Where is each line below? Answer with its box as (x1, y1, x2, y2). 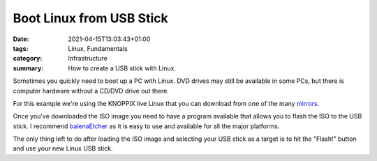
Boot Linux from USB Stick (13, 10, 169, 26)
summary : (13, 63, 44, 72)
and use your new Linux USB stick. (13, 144, 113, 153)
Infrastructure (68, 54, 108, 63)
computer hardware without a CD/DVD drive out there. (13, 86, 169, 95)
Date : (13, 35, 29, 43)
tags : (13, 44, 29, 52)
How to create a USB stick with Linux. (68, 63, 176, 72)
